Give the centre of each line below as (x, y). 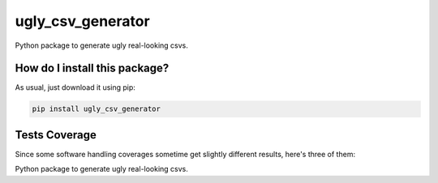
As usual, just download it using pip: (75, 87)
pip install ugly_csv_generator (97, 109)
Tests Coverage (56, 135)
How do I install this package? (92, 68)
